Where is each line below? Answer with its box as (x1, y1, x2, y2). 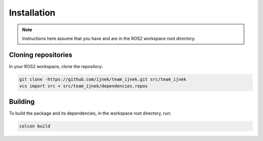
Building (9, 97, 35, 106)
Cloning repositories (9, 51, 73, 59)
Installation (9, 7, 56, 18)
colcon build (19, 123, 51, 129)
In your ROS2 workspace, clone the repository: (9, 63, 103, 69)
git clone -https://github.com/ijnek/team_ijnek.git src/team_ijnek (19, 76, 187, 82)
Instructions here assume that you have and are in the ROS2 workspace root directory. (22, 35, 196, 41)
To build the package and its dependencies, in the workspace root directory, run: (9, 110, 171, 116)
